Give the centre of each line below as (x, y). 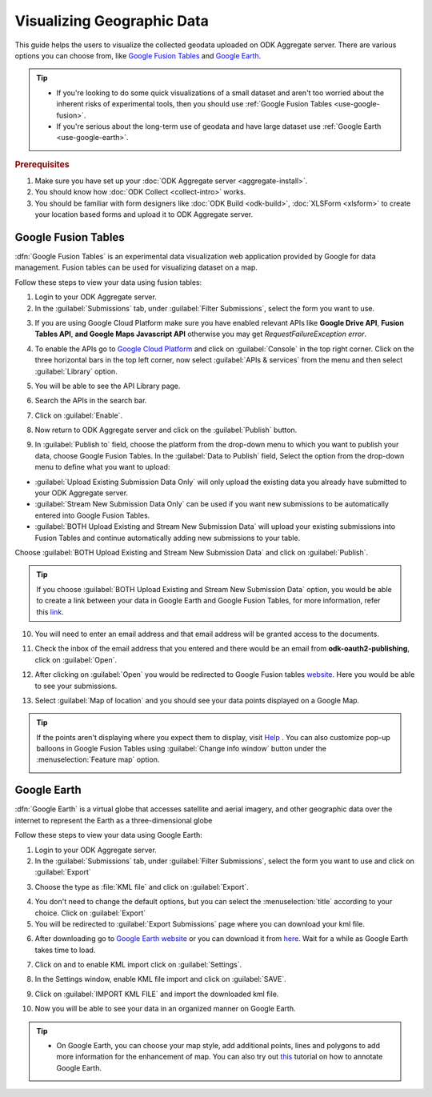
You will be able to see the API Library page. (108, 386)
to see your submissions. (76, 686)
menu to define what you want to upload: (102, 467)
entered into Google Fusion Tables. (92, 515)
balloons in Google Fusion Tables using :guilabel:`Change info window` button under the (182, 749)
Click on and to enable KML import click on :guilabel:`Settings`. (138, 965)
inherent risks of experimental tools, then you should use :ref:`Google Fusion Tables (194, 104)
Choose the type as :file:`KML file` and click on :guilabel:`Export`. (142, 887)
